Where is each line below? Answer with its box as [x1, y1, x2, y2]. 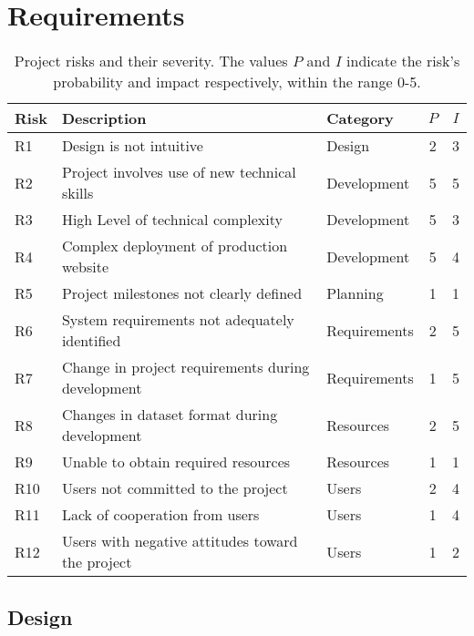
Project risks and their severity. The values [14, 50, 288, 72]
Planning [326, 282, 384, 304]
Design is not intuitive [61, 135, 203, 157]
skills [61, 182, 94, 204]
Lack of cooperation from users [61, 504, 260, 526]
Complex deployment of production [61, 235, 288, 257]
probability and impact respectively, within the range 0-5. [53, 71, 421, 93]
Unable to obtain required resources [61, 451, 291, 473]
